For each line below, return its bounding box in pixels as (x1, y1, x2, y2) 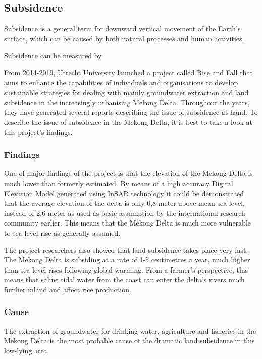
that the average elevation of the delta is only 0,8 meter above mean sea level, (4, 198, 245, 208)
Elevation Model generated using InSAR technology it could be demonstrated (4, 188, 244, 198)
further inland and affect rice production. (4, 284, 131, 294)
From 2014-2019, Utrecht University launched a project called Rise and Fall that (4, 67, 253, 77)
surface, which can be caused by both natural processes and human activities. (4, 33, 244, 43)
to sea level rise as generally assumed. (4, 227, 121, 238)
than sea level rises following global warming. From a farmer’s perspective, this (4, 264, 248, 275)
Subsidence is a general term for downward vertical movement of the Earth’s (4, 23, 241, 34)
